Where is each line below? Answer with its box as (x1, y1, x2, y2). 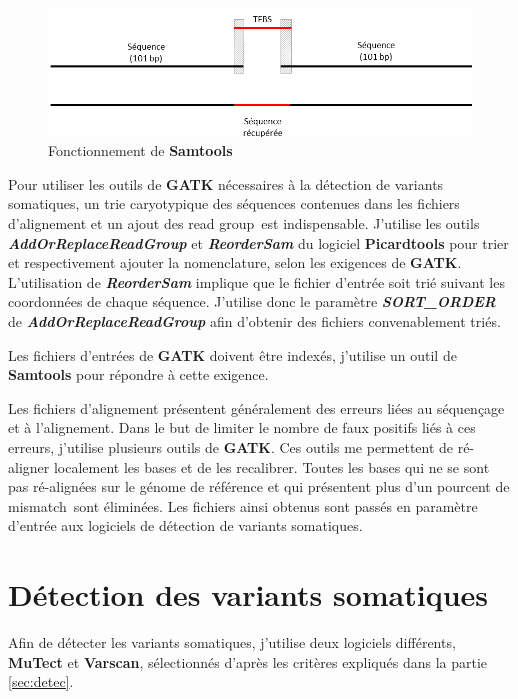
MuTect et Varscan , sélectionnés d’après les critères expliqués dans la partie (8, 651, 488, 672)
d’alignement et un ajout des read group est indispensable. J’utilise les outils (8, 213, 480, 234)
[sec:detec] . (8, 671, 74, 692)
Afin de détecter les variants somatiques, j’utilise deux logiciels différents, (8, 632, 456, 653)
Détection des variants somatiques (8, 574, 489, 615)
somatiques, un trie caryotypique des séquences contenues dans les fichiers (8, 193, 460, 214)
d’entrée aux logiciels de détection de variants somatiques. (8, 515, 363, 536)
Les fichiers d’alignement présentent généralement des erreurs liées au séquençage (8, 397, 505, 418)
